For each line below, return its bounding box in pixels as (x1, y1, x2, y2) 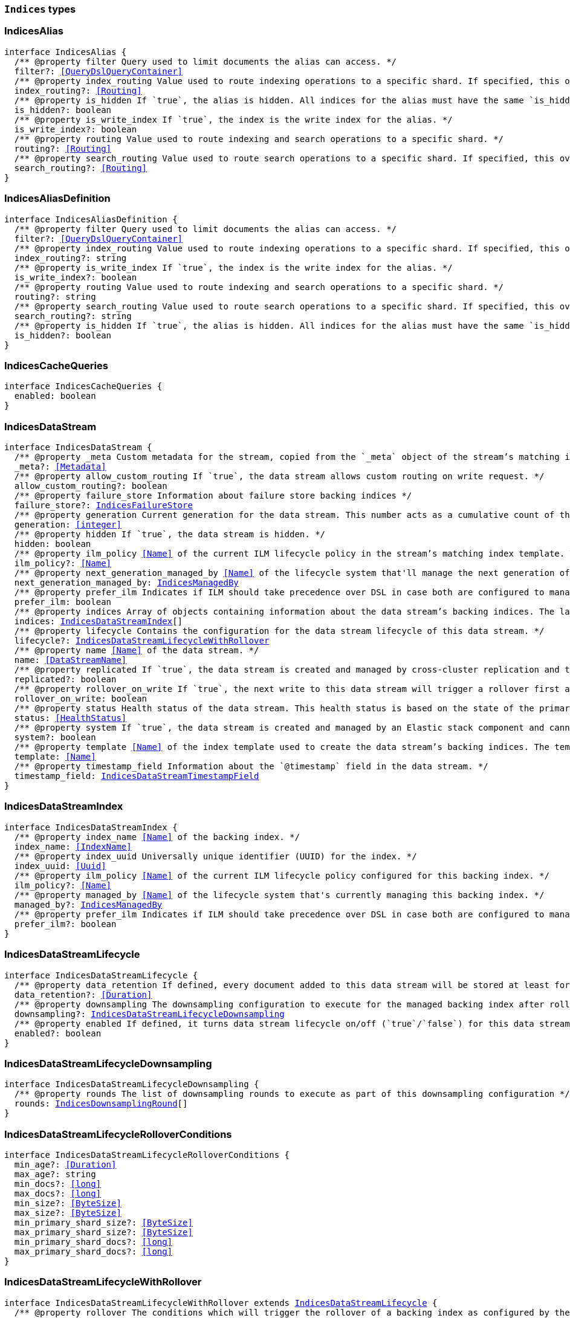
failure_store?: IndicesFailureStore (14, 500, 193, 510)
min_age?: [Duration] (14, 1160, 117, 1169)
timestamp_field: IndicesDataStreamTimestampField (14, 771, 259, 781)
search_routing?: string (14, 311, 132, 321)
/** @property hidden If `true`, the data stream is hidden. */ (14, 529, 326, 539)
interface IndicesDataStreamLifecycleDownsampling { (4, 1079, 259, 1090)
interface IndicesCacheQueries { (4, 381, 163, 392)
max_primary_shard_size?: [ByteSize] (14, 1227, 193, 1237)
